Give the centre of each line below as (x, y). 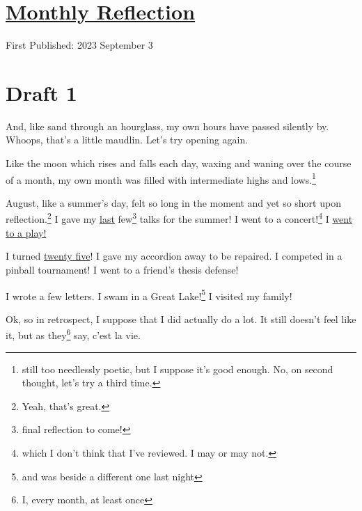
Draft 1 (41, 92)
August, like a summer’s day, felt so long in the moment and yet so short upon (173, 202)
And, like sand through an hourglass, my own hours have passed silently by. (167, 126)
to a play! (26, 232)
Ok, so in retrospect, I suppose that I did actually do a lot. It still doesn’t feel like (181, 319)
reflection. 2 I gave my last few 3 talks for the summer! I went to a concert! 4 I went (179, 218)
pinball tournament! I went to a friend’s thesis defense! (122, 269)
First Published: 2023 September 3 (79, 45)
